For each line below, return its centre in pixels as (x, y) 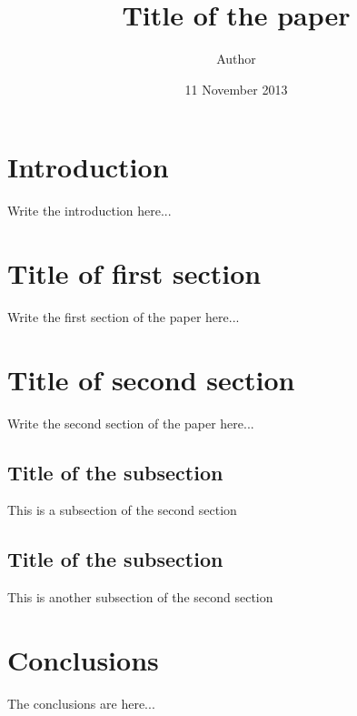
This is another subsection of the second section (140, 597)
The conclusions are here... (81, 703)
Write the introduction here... (89, 211)
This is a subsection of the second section (122, 510)
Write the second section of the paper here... (131, 423)
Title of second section (151, 379)
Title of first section (134, 273)
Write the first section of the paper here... (124, 316)
